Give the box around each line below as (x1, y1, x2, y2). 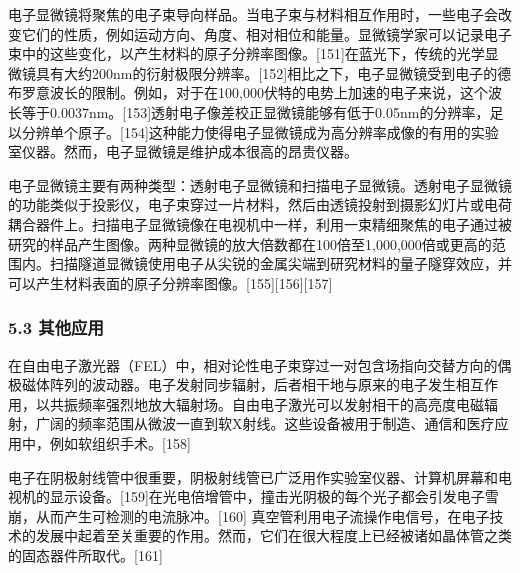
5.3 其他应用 (8, 315, 104, 340)
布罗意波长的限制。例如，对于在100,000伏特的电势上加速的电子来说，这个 (8, 82, 488, 103)
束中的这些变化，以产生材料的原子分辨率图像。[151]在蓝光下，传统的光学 (8, 43, 485, 64)
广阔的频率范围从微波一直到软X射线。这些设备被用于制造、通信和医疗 (35, 413, 495, 434)
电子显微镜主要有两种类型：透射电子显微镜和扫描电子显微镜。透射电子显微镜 (8, 174, 512, 195)
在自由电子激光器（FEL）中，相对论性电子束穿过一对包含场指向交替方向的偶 (8, 354, 512, 375)
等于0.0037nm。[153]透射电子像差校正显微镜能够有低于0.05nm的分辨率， (21, 101, 490, 122)
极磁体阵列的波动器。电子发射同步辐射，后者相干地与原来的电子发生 (8, 374, 456, 395)
